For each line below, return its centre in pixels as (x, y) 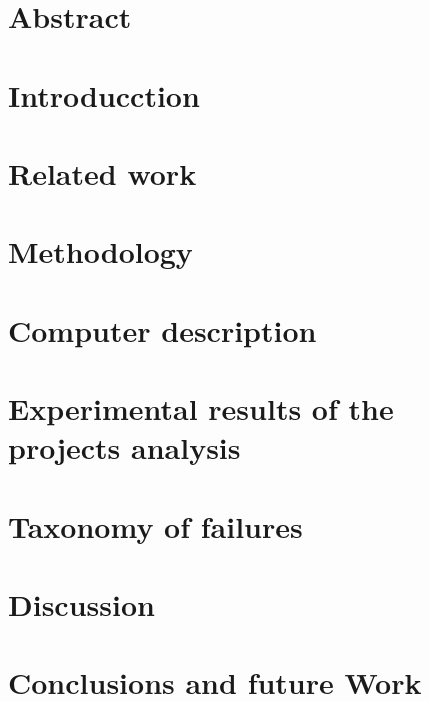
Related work (102, 172)
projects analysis (124, 447)
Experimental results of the (201, 408)
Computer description (162, 329)
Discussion (81, 604)
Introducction (104, 94)
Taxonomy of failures (155, 525)
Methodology (100, 251)
